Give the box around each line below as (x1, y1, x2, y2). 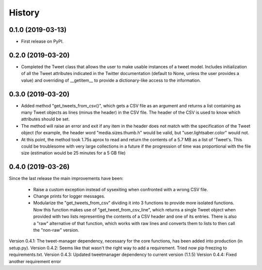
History (9, 7, 40, 18)
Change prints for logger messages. (33, 194, 105, 199)
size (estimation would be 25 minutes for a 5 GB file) (21, 150, 126, 156)
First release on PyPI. (21, 39, 64, 45)
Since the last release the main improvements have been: (9, 176, 124, 181)
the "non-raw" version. (33, 227, 80, 233)
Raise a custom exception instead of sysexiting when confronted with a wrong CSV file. (33, 186, 208, 192)
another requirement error (9, 258, 61, 264)
